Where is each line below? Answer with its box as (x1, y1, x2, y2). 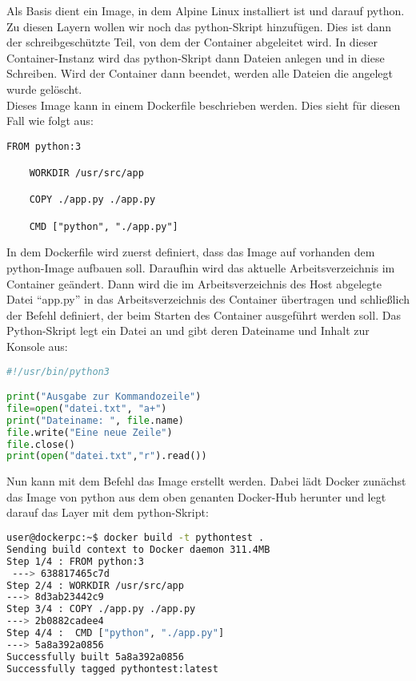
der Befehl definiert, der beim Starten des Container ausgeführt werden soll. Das (6, 306, 401, 323)
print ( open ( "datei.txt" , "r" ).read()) (6, 450, 207, 462)
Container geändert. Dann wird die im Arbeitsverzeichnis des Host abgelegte (6, 275, 382, 292)
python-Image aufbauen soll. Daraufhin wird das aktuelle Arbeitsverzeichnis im (6, 259, 395, 276)
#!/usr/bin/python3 (6, 365, 110, 377)
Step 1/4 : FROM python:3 (6, 555, 144, 567)
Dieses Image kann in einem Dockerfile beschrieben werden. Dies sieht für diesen (6, 96, 401, 113)
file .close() (6, 438, 75, 450)
